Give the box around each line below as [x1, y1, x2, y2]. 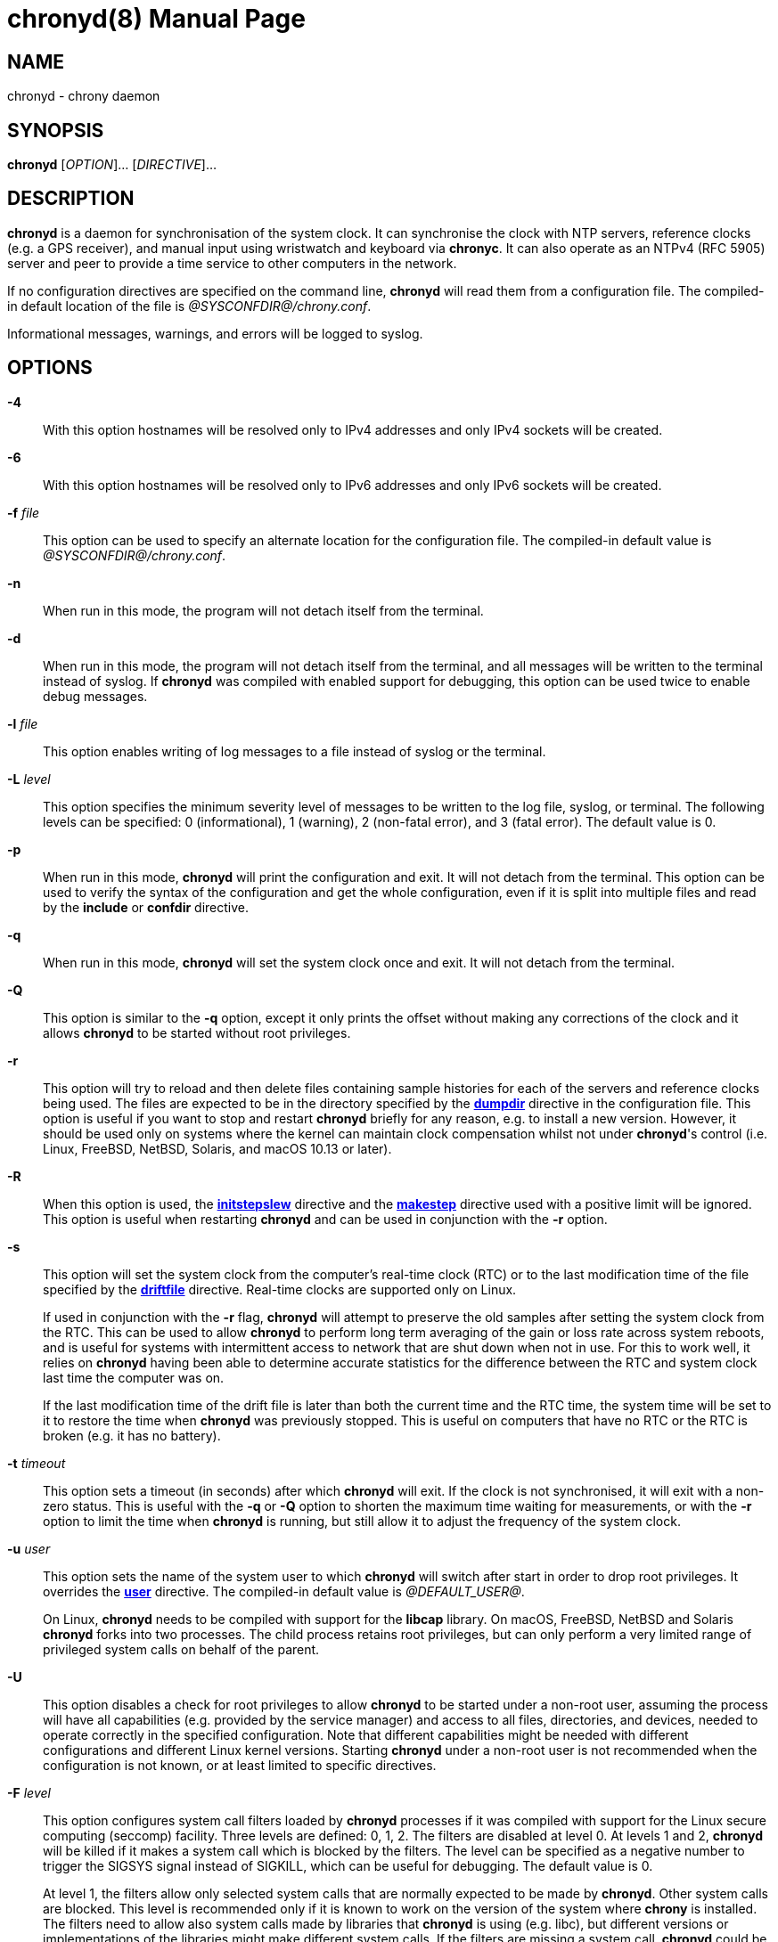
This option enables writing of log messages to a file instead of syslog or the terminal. [43, 743, 546, 759]
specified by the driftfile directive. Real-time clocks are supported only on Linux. [43, 1281, 517, 1297]
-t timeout [7, 1455, 66, 1471]
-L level [7, 771, 51, 787]
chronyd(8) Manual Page [7, 4, 306, 34]
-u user [7, 1540, 51, 1556]
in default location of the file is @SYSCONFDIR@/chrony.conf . [7, 298, 372, 314]
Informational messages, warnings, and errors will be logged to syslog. [7, 325, 423, 341]
